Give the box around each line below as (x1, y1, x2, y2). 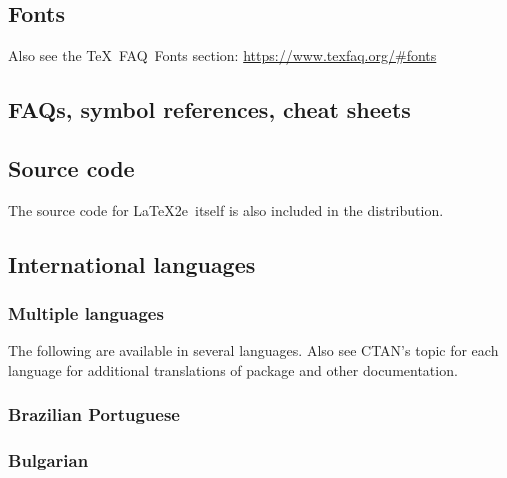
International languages (8, 248, 256, 279)
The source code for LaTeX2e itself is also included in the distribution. (8, 199, 444, 220)
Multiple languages (8, 301, 164, 326)
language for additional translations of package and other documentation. (8, 359, 458, 380)
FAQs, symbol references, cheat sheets (8, 94, 411, 125)
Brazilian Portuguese (8, 402, 180, 427)
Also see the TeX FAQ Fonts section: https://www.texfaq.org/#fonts (8, 45, 437, 66)
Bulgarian (8, 448, 89, 473)
